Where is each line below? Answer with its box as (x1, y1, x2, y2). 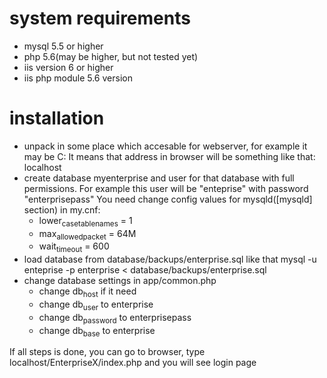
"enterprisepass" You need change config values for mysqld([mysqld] (23, 193, 313, 205)
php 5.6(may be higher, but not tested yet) (23, 50, 199, 62)
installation (9, 107, 105, 130)
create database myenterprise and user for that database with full (23, 172, 295, 184)
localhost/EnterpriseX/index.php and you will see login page (9, 357, 257, 369)
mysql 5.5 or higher (23, 40, 104, 52)
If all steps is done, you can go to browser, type (9, 346, 206, 358)
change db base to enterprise (38, 324, 156, 339)
